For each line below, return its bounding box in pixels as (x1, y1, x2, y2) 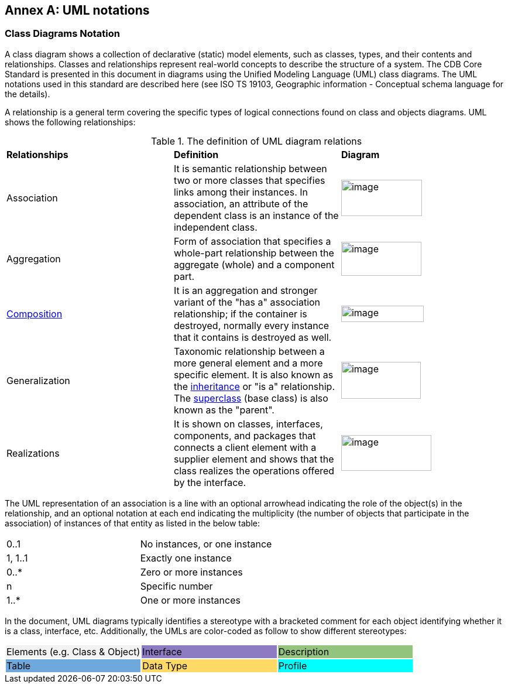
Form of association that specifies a (173, 235, 331, 247)
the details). (5, 88, 50, 99)
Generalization (6, 374, 70, 386)
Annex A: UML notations (5, 3, 150, 18)
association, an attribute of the (173, 197, 308, 210)
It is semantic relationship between (173, 162, 327, 174)
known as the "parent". (173, 403, 274, 416)
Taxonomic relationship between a (173, 345, 325, 357)
